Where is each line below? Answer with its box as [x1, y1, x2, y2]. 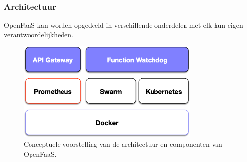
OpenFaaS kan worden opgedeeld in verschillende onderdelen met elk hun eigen [4, 20, 243, 30]
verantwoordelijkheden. [4, 29, 73, 39]
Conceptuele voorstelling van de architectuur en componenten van [24, 139, 222, 149]
